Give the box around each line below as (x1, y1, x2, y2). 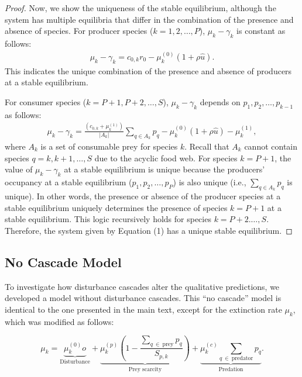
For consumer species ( (5, 96, 87, 108)
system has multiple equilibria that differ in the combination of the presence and (5, 13, 294, 25)
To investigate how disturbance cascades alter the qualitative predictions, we (5, 280, 280, 292)
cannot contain (244, 140, 298, 152)
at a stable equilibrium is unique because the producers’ (64, 163, 265, 175)
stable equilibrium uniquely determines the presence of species (5, 201, 228, 213)
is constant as (236, 25, 286, 37)
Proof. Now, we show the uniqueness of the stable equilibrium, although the (5, 2, 276, 13)
